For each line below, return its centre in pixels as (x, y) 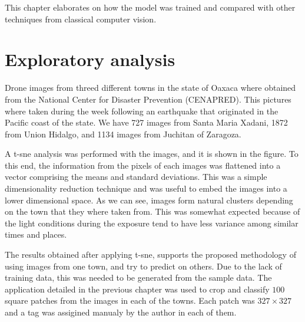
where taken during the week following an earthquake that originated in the (142, 111)
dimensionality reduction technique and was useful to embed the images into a (146, 188)
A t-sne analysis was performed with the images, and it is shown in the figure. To (152, 154)
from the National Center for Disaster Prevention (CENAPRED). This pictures (148, 99)
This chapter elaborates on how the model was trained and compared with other (150, 7)
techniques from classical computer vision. (81, 19)
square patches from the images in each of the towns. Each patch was (130, 300)
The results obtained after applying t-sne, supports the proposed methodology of (150, 254)
